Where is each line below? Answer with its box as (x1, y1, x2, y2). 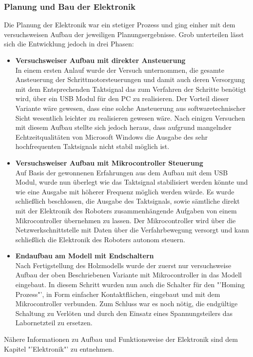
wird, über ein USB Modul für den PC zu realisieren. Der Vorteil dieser (15, 93, 229, 104)
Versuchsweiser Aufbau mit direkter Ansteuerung (15, 55, 186, 65)
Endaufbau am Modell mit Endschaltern (15, 251, 154, 261)
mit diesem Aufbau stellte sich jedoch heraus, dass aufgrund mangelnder (15, 122, 232, 132)
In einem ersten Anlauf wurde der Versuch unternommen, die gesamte (15, 64, 224, 75)
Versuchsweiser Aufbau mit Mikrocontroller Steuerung (15, 157, 203, 168)
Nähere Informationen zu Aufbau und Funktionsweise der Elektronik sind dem (4, 334, 238, 344)
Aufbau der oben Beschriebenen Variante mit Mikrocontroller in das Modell (15, 270, 242, 280)
